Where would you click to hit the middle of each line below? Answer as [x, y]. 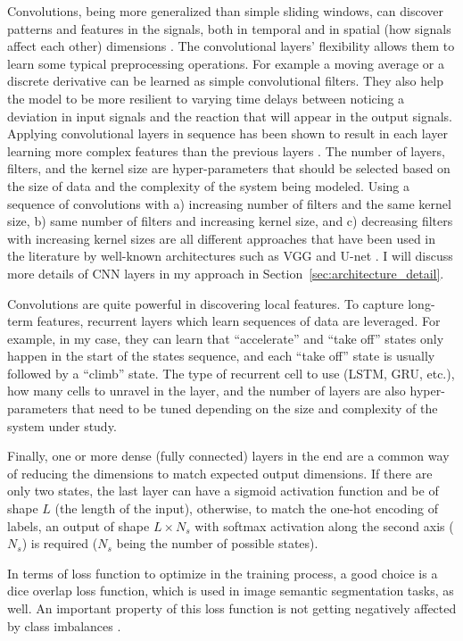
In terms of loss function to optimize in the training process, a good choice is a [223, 573]
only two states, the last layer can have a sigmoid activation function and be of [223, 491]
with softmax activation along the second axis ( [324, 525]
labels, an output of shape [79, 525]
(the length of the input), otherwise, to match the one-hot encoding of [247, 508]
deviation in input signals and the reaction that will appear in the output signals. [230, 116]
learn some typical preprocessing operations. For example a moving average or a [226, 63]
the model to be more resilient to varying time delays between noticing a [206, 98]
